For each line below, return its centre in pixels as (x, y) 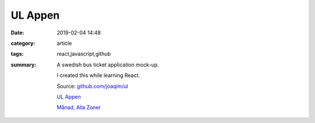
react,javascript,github (84, 54)
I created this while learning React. (98, 75)
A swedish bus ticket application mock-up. (108, 65)
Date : (17, 33)
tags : (17, 54)
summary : (24, 65)
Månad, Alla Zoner (79, 107)
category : (23, 43)
